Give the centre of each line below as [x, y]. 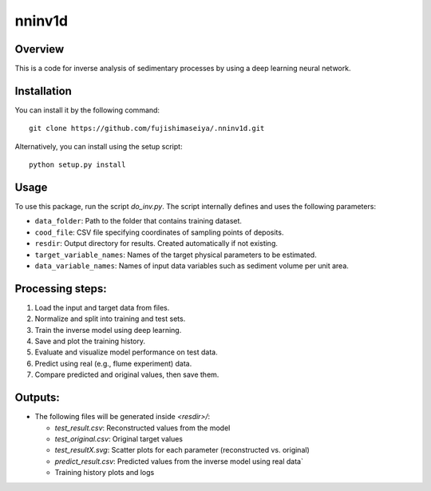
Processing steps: [61, 289]
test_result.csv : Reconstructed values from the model [142, 428]
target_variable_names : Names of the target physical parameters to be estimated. [176, 255]
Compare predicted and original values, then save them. [127, 374]
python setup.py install [77, 165]
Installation [43, 91]
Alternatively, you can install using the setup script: [99, 146]
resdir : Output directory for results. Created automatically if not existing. [156, 244]
